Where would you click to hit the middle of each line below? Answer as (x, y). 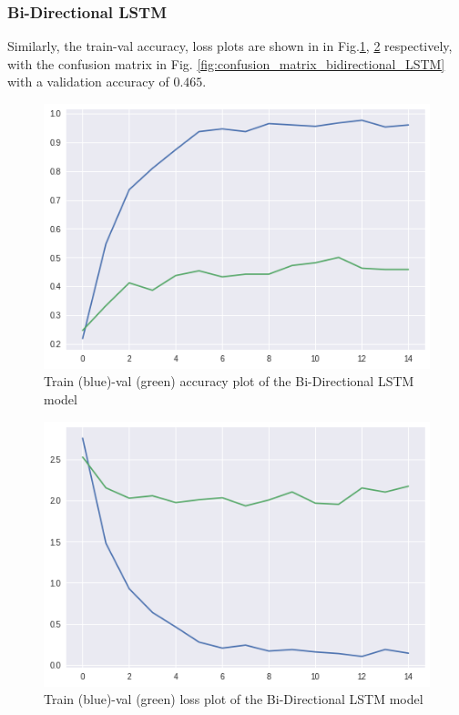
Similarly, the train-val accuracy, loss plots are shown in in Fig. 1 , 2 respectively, (230, 46)
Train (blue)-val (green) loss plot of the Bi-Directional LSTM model (234, 699)
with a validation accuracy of (88, 82)
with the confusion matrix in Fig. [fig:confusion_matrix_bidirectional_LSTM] (226, 63)
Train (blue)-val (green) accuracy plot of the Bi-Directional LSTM (229, 381)
